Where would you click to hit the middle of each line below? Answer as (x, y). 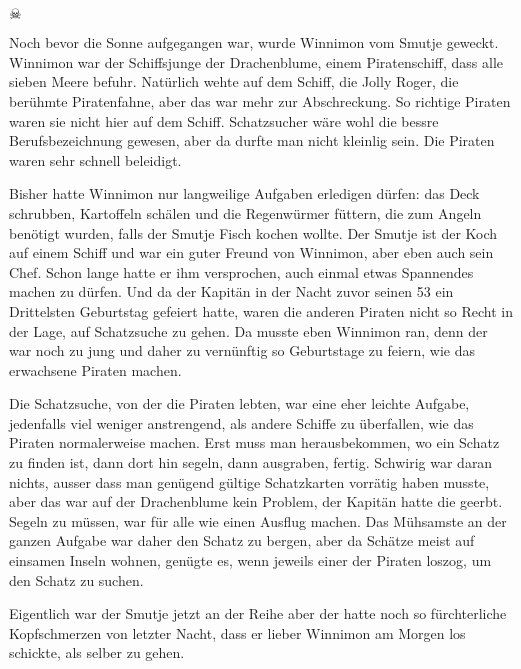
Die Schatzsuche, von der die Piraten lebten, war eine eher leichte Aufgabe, (239, 403)
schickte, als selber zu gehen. (97, 652)
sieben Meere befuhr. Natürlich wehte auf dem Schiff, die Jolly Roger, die (234, 81)
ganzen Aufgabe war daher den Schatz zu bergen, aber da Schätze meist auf (242, 540)
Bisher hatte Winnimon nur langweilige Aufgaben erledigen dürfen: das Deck (244, 193)
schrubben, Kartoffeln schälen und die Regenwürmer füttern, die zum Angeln (245, 212)
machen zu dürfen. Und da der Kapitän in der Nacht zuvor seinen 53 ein (231, 291)
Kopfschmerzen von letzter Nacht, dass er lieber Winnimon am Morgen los (237, 632)
